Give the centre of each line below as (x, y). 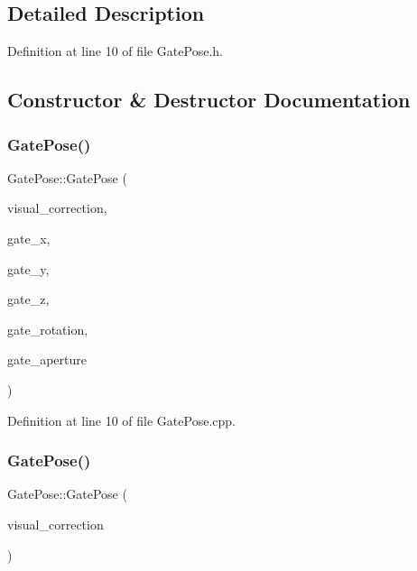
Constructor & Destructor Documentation (209, 100)
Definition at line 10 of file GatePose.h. (115, 51)
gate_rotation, (48, 329)
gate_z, (28, 299)
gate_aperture (47, 359)
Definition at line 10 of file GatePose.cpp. (121, 420)
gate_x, (29, 238)
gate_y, (28, 268)
